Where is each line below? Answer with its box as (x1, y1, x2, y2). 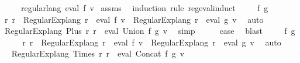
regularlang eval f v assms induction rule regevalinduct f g (20, 2, 268, 13)
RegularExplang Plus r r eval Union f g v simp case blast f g (4, 24, 295, 37)
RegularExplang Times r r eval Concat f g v (11, 47, 185, 60)
